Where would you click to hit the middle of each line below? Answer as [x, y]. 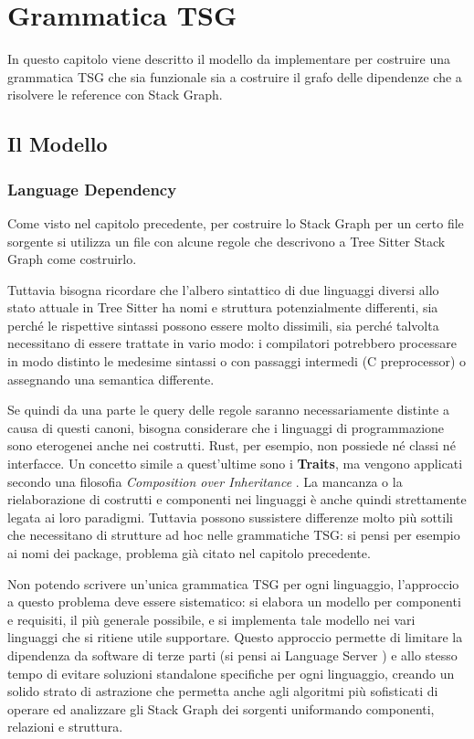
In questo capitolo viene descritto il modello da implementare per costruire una [229, 59]
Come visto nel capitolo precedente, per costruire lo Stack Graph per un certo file [236, 222]
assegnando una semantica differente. [111, 379]
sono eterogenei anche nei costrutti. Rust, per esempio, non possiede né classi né [232, 445]
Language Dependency [92, 189]
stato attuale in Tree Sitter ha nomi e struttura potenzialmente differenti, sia [223, 307]
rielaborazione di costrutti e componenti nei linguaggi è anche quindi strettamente [237, 499]
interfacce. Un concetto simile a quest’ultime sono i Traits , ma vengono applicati [235, 464]
